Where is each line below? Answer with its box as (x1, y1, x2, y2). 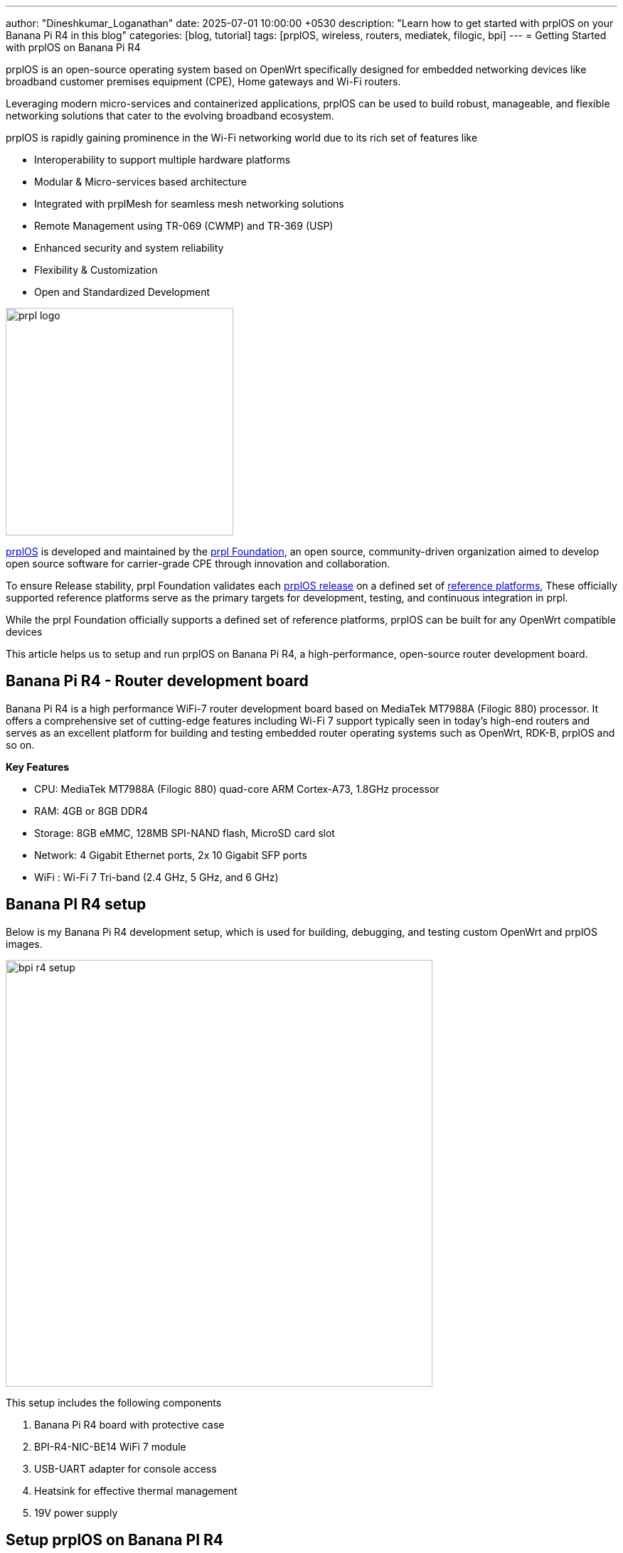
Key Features (6, 760, 70, 773)
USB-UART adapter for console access (34, 1462, 217, 1475)
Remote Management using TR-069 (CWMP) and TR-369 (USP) (34, 220, 334, 232)
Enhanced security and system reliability (34, 242, 224, 254)
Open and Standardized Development (34, 286, 211, 298)
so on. (6, 738, 35, 751)
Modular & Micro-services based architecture (34, 176, 247, 188)
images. (6, 937, 43, 950)
